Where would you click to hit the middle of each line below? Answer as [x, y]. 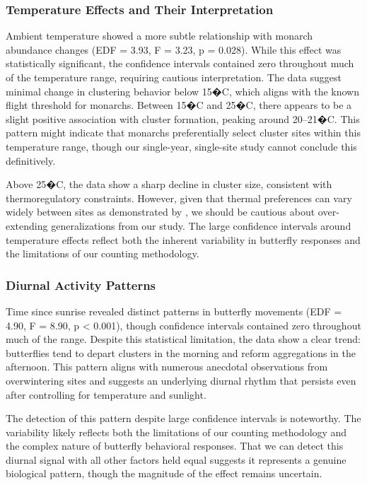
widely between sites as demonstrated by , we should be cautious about [161, 212]
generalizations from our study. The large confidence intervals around [201, 225]
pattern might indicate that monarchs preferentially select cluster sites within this [183, 133]
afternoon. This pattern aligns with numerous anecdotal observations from [167, 367]
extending [27, 225]
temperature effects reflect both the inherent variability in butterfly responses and [183, 239]
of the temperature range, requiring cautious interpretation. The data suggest [174, 77]
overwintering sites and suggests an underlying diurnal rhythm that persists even [181, 380]
